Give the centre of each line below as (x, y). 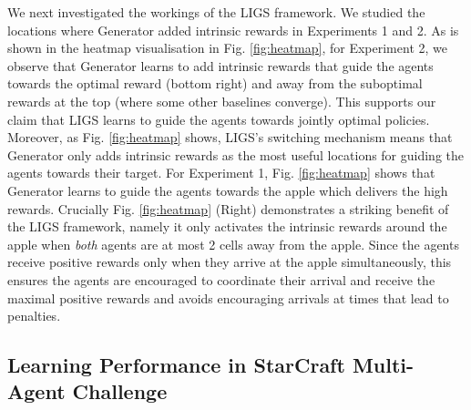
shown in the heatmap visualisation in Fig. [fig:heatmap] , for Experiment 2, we (227, 48)
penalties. (34, 316)
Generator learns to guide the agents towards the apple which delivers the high (228, 190)
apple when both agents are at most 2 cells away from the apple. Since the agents (233, 244)
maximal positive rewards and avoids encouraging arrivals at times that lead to (228, 297)
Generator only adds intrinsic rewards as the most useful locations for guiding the (236, 154)
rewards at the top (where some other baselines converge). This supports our (222, 101)
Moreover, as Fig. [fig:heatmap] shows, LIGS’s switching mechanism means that (230, 137)
